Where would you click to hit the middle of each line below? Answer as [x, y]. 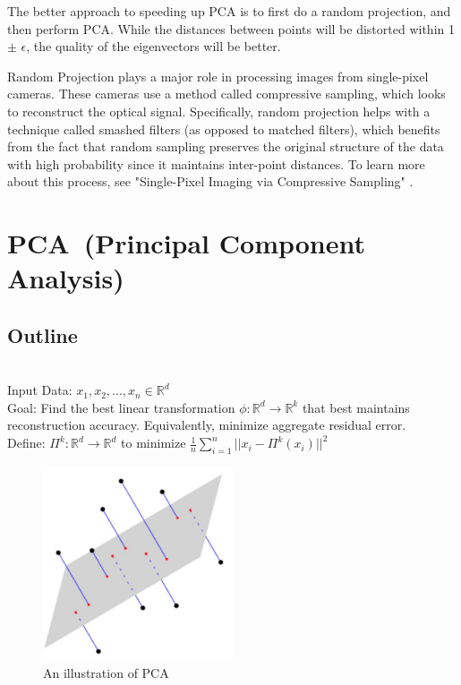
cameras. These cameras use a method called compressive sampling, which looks [226, 94]
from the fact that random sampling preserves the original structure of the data [226, 146]
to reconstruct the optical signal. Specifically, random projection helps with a [219, 111]
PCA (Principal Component [187, 243]
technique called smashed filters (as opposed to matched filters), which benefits [224, 128]
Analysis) [66, 278]
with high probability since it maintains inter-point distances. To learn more [216, 163]
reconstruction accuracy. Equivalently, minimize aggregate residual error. [207, 425]
